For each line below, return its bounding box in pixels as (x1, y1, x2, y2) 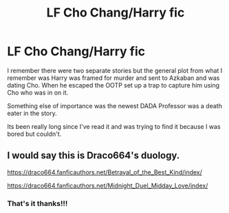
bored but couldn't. (7, 130, 62, 138)
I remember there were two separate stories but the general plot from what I (7, 66, 223, 74)
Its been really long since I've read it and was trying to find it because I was (7, 122, 221, 130)
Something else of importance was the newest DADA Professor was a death (7, 101, 222, 110)
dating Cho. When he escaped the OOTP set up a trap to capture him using (7, 81, 220, 89)
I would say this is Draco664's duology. (7, 150, 180, 161)
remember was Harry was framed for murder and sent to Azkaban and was (7, 74, 220, 82)
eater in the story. (7, 109, 57, 117)
